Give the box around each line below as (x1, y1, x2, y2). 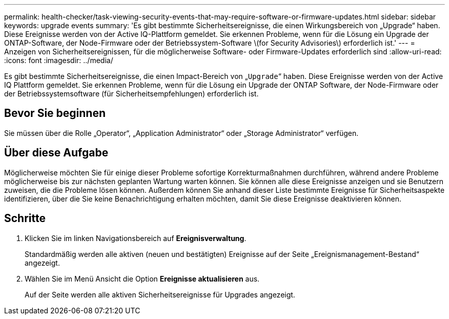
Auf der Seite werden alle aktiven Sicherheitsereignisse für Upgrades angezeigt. (25, 290, 295, 299)
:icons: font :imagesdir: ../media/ (4, 56, 113, 65)
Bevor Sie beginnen (4, 107, 106, 120)
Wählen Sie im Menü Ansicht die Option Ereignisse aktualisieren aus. (25, 274, 260, 283)
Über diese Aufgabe (4, 146, 109, 159)
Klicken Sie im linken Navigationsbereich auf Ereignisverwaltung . (25, 233, 247, 243)
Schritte (4, 212, 46, 225)
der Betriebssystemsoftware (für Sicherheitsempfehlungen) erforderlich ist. (4, 89, 259, 98)
